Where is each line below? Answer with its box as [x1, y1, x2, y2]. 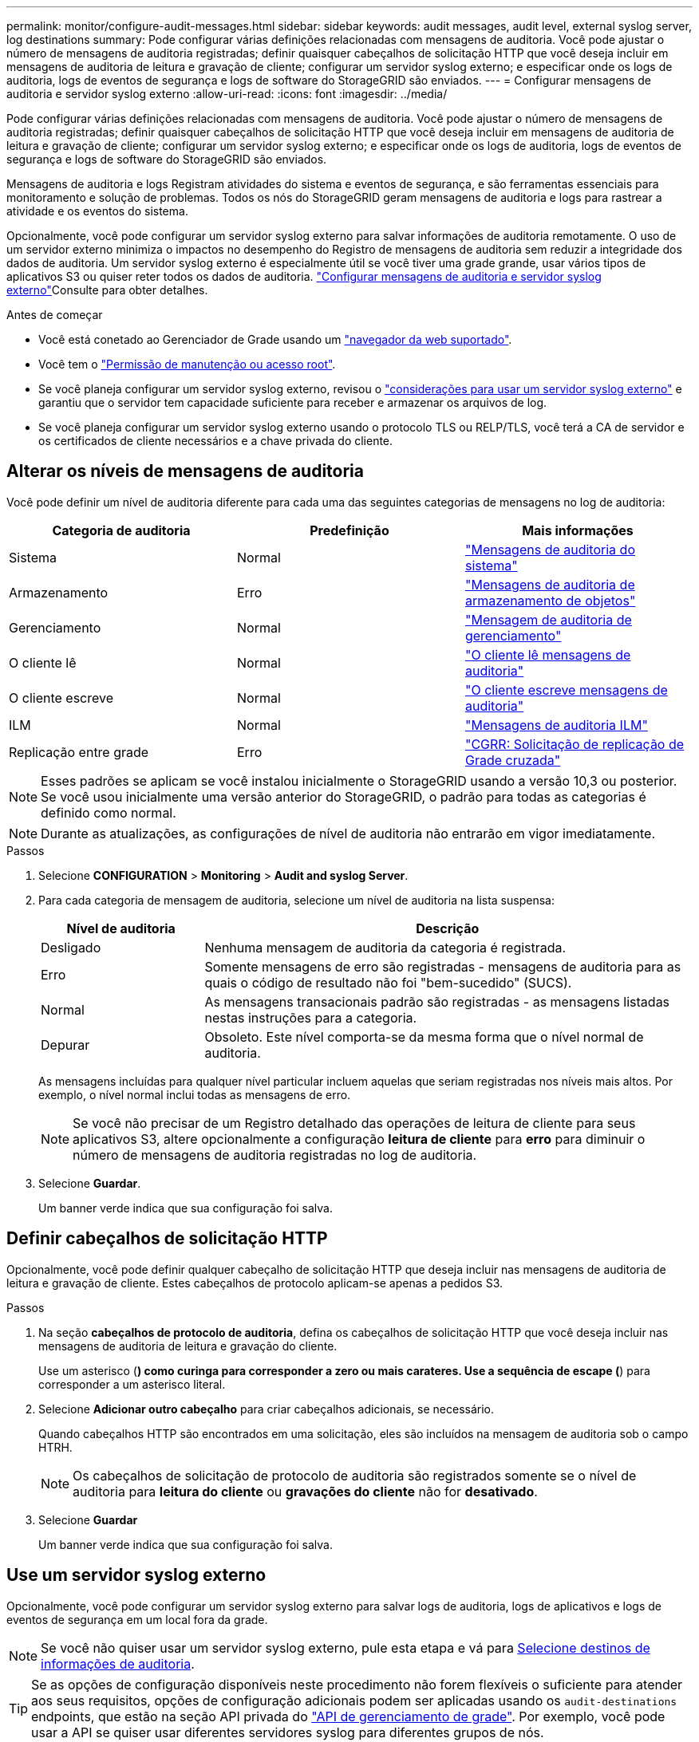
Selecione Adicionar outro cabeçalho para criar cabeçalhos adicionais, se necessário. [38, 1401, 495, 1416]
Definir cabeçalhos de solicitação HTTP [6, 1228, 328, 1249]
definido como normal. [41, 804, 176, 821]
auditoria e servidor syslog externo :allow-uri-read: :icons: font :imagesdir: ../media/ [6, 87, 448, 100]
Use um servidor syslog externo [6, 1565, 267, 1586]
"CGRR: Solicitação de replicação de [464, 735, 685, 752]
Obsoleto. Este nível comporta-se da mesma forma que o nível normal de [204, 1028, 644, 1045]
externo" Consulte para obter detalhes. [6, 283, 208, 297]
